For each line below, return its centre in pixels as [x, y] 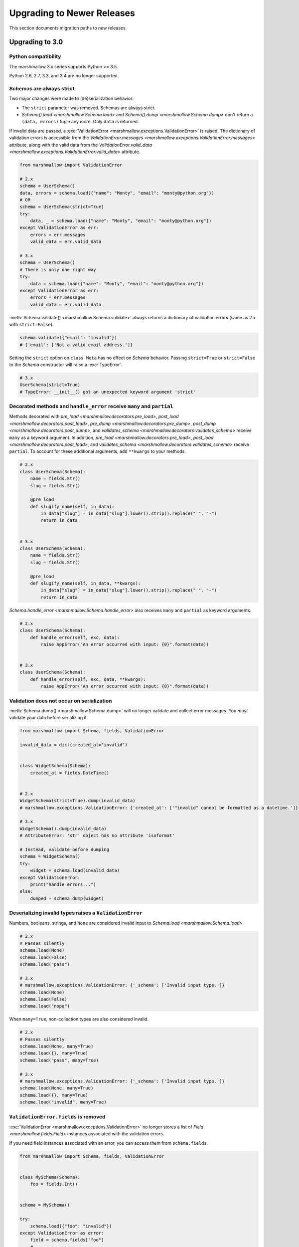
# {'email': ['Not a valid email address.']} [76, 345]
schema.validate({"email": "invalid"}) [68, 338]
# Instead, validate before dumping [65, 849]
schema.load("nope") [45, 1006]
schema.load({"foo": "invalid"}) [71, 1226]
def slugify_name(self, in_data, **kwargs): [85, 583]
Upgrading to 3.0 [36, 42]
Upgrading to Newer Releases [72, 13]
